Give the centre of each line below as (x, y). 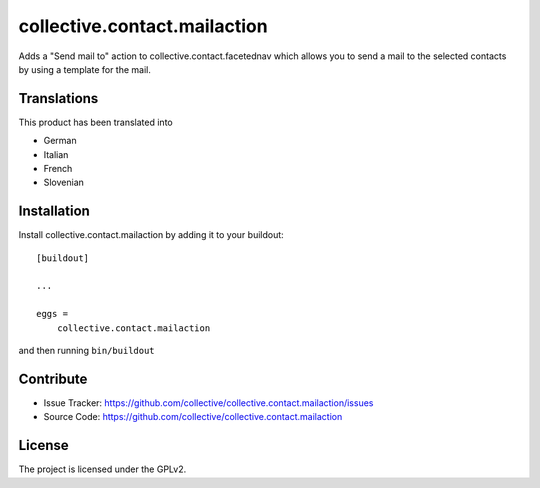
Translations (58, 98)
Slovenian (64, 182)
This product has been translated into (96, 122)
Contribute (53, 378)
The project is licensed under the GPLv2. (102, 469)
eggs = (52, 314)
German (60, 141)
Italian (56, 154)
